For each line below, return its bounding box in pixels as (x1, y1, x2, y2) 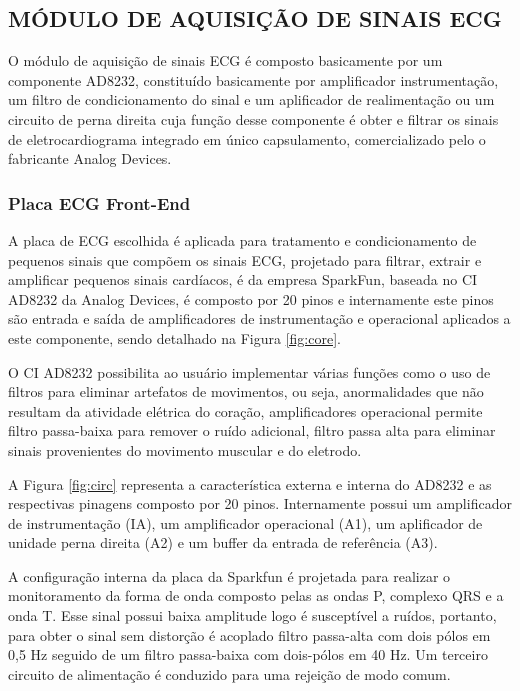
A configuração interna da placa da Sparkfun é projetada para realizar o (8, 565, 451, 586)
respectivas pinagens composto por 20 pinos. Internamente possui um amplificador (8, 493, 512, 514)
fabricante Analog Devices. (8, 148, 172, 169)
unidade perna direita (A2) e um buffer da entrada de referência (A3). (8, 532, 438, 553)
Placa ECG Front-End (8, 190, 191, 215)
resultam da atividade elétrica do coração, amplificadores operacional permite (8, 400, 483, 421)
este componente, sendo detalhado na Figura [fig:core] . (8, 327, 341, 348)
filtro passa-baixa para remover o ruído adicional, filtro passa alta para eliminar (8, 420, 496, 441)
